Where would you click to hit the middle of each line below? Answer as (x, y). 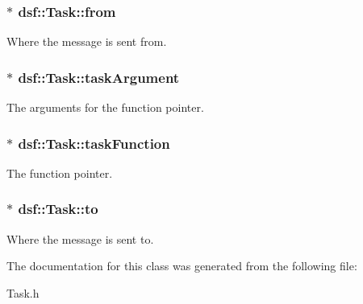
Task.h (23, 292)
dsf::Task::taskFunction (94, 143)
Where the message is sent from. (87, 41)
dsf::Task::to (58, 209)
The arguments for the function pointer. (105, 107)
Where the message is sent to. (80, 238)
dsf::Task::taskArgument (99, 77)
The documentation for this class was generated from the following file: (182, 266)
